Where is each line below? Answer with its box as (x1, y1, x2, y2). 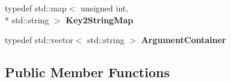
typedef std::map (5, 2, 67, 14)
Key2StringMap (66, 13, 134, 26)
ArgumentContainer (141, 34, 226, 46)
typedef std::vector (5, 34, 73, 46)
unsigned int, (81, 2, 129, 14)
